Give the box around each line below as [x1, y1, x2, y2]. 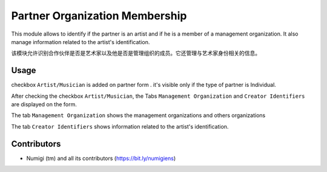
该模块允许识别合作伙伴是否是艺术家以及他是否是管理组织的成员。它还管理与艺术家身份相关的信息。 [11, 49, 260, 57]
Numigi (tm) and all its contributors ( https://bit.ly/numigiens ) [26, 154, 176, 162]
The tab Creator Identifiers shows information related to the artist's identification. [11, 123, 229, 130]
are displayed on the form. [11, 101, 77, 108]
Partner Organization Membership [11, 9, 187, 22]
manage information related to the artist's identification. [11, 38, 150, 45]
